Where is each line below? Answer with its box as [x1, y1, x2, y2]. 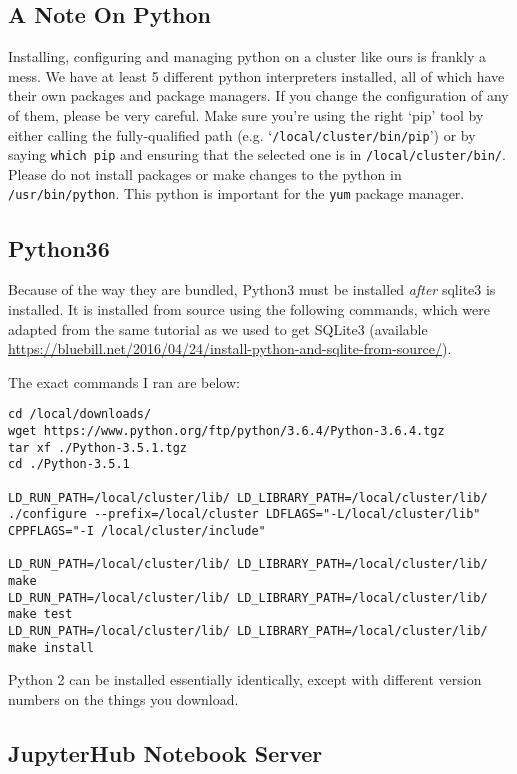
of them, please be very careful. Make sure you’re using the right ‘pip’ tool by [8, 104, 484, 125]
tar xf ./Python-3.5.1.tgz [8, 440, 187, 455]
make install [8, 640, 94, 655]
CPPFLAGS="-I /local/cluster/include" [8, 523, 266, 538]
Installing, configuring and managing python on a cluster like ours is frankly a [8, 46, 487, 67]
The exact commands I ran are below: [8, 371, 240, 392]
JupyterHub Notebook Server [8, 737, 323, 768]
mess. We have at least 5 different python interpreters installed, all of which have [8, 65, 505, 86]
